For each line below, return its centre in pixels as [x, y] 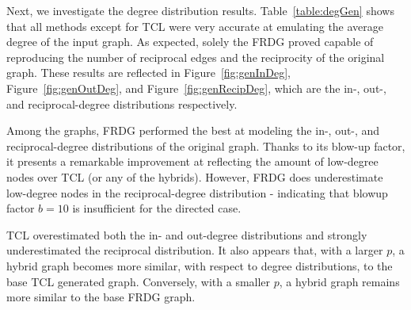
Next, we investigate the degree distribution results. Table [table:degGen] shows [200, 10]
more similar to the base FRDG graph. [101, 297]
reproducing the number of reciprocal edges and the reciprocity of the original [196, 57]
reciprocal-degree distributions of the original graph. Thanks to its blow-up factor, [206, 145]
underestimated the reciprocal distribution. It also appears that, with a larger [195, 250]
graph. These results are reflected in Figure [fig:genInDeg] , [149, 73]
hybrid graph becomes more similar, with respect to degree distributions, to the [200, 265]
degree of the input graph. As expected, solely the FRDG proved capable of [190, 42]
